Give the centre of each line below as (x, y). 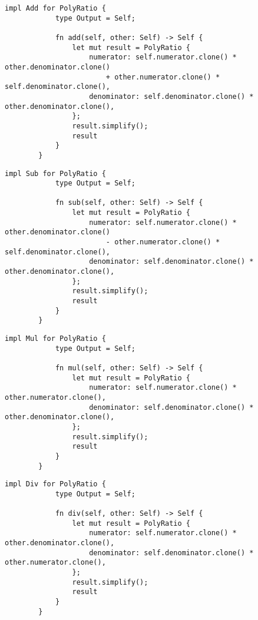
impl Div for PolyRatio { (55, 484)
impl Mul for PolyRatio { (55, 339)
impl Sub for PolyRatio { (55, 173)
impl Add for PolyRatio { (55, 8)
